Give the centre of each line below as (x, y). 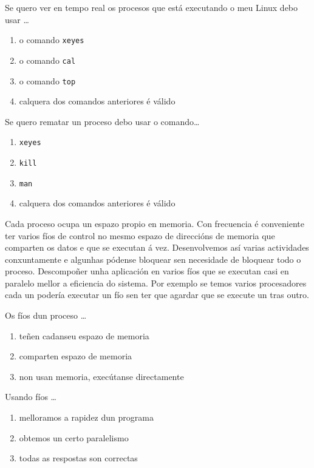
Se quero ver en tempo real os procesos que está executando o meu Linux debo (152, 7)
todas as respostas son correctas (78, 458)
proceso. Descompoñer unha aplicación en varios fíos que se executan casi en (147, 271)
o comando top (47, 80)
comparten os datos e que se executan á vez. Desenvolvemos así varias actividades (157, 247)
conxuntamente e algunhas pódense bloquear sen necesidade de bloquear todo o (153, 259)
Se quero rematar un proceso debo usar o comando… (102, 121)
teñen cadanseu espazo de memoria (84, 335)
